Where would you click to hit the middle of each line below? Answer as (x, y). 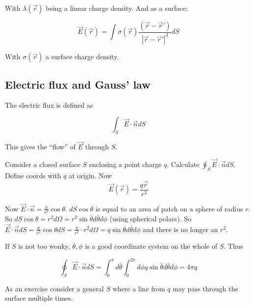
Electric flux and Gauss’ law (78, 84)
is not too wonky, (44, 246)
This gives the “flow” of (40, 147)
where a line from (139, 288)
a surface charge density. (82, 57)
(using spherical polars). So (150, 219)
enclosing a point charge (125, 164)
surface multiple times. (39, 298)
